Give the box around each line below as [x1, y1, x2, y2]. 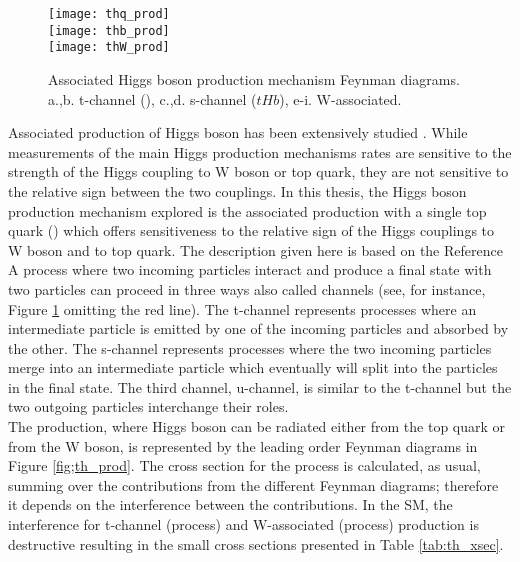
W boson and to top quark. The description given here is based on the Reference [8, 239, 503, 260]
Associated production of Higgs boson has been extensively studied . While [8, 122, 468, 143]
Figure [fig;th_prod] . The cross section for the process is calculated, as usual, [8, 455, 481, 476]
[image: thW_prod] [48, 40, 170, 55]
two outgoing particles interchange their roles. [8, 396, 289, 417]
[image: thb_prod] [48, 23, 170, 38]
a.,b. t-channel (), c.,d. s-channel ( [48, 88, 257, 109]
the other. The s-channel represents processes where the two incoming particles [8, 337, 492, 358]
